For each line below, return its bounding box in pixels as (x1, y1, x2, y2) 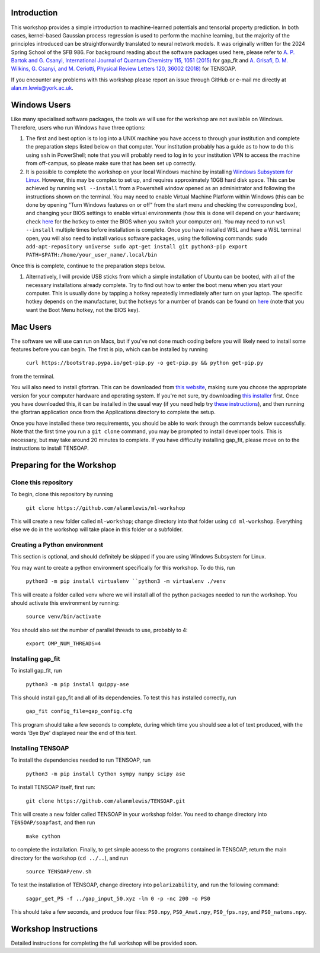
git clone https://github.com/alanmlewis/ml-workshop (25, 504, 185, 511)
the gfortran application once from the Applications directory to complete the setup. (11, 409, 216, 416)
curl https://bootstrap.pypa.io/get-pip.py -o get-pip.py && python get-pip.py (25, 359, 264, 367)
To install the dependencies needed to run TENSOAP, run (11, 756, 151, 763)
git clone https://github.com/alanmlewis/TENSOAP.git (25, 797, 185, 804)
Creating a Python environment (11, 541, 104, 549)
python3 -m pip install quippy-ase (25, 681, 130, 687)
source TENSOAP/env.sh (25, 868, 92, 875)
